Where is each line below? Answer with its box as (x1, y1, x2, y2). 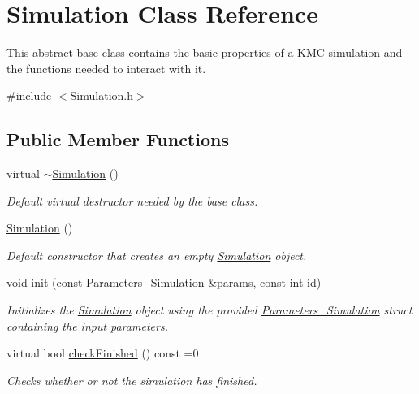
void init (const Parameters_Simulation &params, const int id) (6, 274, 322, 291)
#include (6, 87, 52, 104)
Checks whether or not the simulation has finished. (6, 371, 257, 388)
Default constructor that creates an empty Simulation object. (6, 246, 307, 263)
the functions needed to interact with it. (6, 59, 206, 76)
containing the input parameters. (6, 317, 168, 334)
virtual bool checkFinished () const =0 (6, 344, 199, 362)
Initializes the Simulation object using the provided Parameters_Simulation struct (6, 301, 413, 318)
